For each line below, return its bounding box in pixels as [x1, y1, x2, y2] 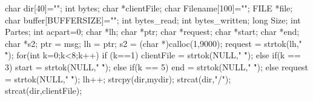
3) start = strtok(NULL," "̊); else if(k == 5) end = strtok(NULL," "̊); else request [5, 60, 309, 73]
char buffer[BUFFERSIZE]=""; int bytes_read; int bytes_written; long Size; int [5, 13, 301, 26]
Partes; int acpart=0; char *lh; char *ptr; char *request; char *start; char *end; [5, 25, 300, 38]
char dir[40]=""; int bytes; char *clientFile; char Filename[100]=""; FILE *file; [5, 2, 293, 14]
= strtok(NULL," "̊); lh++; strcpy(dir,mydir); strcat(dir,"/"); [5, 72, 231, 85]
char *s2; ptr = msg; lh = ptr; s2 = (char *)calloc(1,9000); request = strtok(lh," [5, 37, 302, 49]
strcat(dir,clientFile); [5, 84, 82, 97]
